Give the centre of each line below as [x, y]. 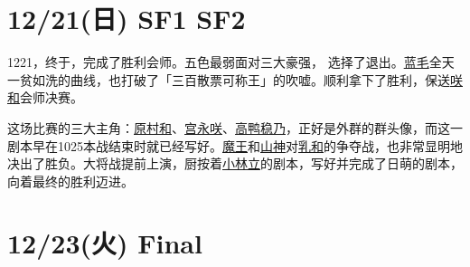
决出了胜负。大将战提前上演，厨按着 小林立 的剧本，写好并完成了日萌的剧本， [235, 163]
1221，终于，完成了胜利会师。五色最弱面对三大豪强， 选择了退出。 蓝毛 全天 [231, 62]
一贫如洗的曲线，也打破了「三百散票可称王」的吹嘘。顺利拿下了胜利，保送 [229, 79]
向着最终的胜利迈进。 [70, 181]
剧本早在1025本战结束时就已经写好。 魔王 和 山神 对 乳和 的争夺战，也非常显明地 [235, 145]
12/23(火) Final [105, 243]
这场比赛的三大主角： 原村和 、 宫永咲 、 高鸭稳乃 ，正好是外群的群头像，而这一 [235, 127]
